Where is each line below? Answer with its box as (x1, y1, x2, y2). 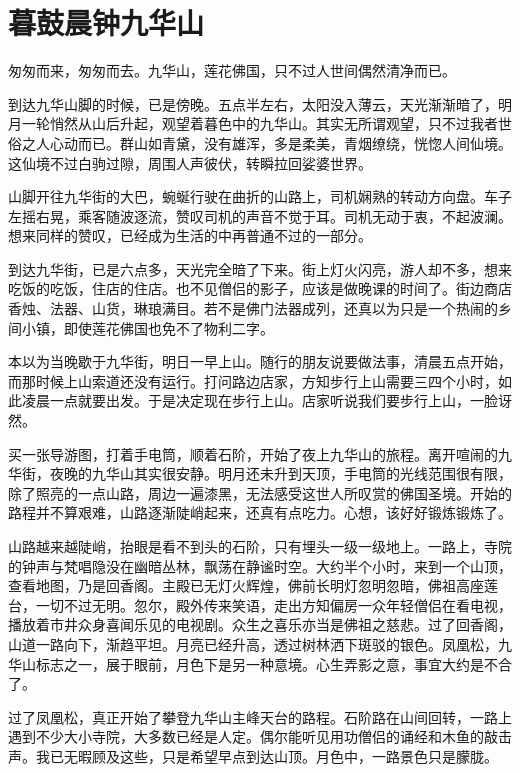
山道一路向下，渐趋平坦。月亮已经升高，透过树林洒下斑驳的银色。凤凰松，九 (8, 633, 512, 654)
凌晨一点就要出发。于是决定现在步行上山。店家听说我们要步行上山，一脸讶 (21, 390, 512, 411)
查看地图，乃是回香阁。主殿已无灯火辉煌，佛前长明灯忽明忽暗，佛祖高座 (8, 575, 484, 596)
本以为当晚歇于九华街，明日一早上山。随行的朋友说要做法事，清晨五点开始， (8, 351, 512, 372)
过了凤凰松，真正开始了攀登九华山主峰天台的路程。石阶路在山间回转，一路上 (8, 706, 512, 727)
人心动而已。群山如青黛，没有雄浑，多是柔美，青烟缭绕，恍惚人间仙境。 (35, 132, 512, 153)
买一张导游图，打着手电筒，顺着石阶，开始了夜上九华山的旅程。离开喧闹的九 (8, 443, 512, 464)
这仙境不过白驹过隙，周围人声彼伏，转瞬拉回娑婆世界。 (8, 152, 372, 173)
